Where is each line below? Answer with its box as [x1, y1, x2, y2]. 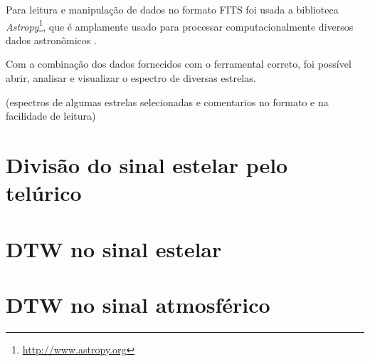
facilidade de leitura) [6, 108, 96, 123]
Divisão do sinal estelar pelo [6, 150, 288, 179]
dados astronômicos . [6, 32, 97, 47]
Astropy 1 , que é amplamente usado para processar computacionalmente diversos [6, 16, 354, 33]
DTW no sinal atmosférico [6, 289, 270, 319]
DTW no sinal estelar [6, 234, 222, 263]
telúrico [6, 178, 82, 207]
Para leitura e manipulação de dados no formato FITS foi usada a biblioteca [6, 2, 339, 16]
